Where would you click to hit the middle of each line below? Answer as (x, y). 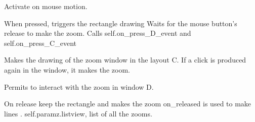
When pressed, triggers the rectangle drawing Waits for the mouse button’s (121, 23)
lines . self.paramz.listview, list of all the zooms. (78, 113)
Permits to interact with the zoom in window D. (79, 86)
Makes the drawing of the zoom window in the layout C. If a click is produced (125, 60)
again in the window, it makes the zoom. (67, 69)
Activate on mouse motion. (46, 6)
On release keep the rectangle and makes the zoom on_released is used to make (128, 104)
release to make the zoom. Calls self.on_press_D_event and (98, 33)
